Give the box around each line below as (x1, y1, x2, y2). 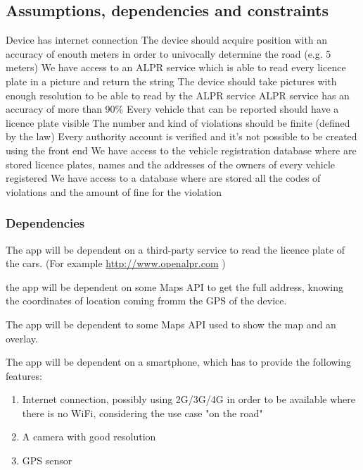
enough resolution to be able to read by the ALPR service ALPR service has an (6, 87, 350, 102)
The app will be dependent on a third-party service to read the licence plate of (6, 242, 345, 256)
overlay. (6, 330, 38, 345)
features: (6, 368, 42, 383)
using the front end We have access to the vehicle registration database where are (6, 142, 357, 157)
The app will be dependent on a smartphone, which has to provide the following (6, 354, 352, 369)
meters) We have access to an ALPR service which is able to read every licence (6, 60, 346, 75)
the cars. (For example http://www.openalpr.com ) (6, 256, 226, 271)
